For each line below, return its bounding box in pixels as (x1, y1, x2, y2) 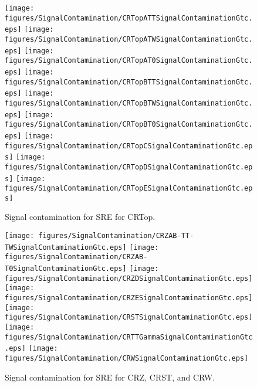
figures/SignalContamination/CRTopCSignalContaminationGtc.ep (5, 141, 253, 150)
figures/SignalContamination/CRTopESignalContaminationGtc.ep (5, 184, 253, 193)
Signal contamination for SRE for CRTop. (5, 211, 155, 223)
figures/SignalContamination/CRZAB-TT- (38, 232, 194, 240)
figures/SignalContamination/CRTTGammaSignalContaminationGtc (5, 332, 253, 341)
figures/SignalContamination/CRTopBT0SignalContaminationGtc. (5, 120, 253, 129)
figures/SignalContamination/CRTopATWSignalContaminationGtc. (5, 35, 253, 43)
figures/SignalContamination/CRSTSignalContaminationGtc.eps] (5, 313, 253, 322)
